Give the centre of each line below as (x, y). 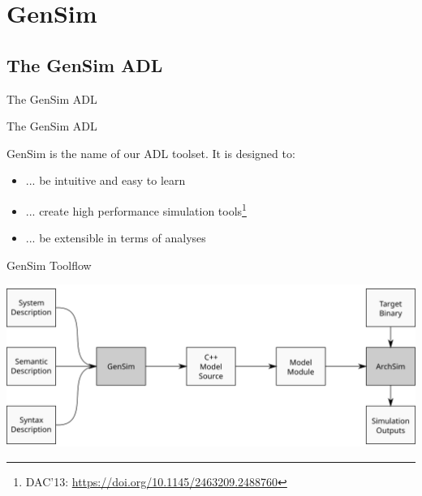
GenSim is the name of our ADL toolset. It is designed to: (151, 153)
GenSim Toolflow (49, 265)
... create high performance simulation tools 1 (136, 209)
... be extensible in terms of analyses (116, 238)
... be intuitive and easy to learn (105, 180)
